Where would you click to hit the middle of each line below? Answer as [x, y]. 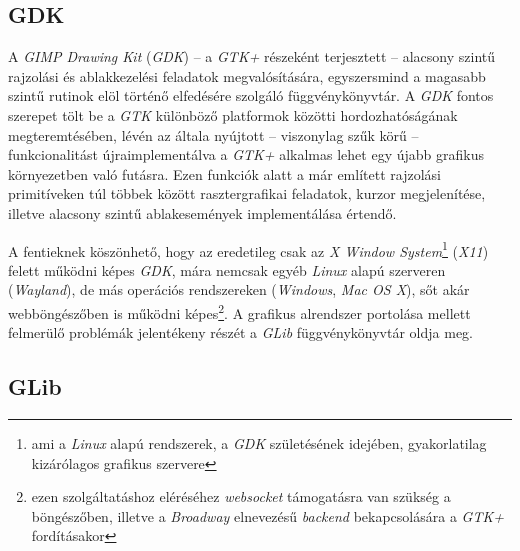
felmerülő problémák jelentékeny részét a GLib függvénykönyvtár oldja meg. [240, 332]
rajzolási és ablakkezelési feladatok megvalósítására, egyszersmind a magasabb [247, 75]
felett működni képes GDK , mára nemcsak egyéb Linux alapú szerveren [227, 269]
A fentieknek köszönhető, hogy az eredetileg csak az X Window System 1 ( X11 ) [248, 249]
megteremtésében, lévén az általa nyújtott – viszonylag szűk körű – [213, 134]
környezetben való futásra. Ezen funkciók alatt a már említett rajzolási [224, 173]
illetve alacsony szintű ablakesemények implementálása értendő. [202, 212]
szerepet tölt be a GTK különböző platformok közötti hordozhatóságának [233, 114]
